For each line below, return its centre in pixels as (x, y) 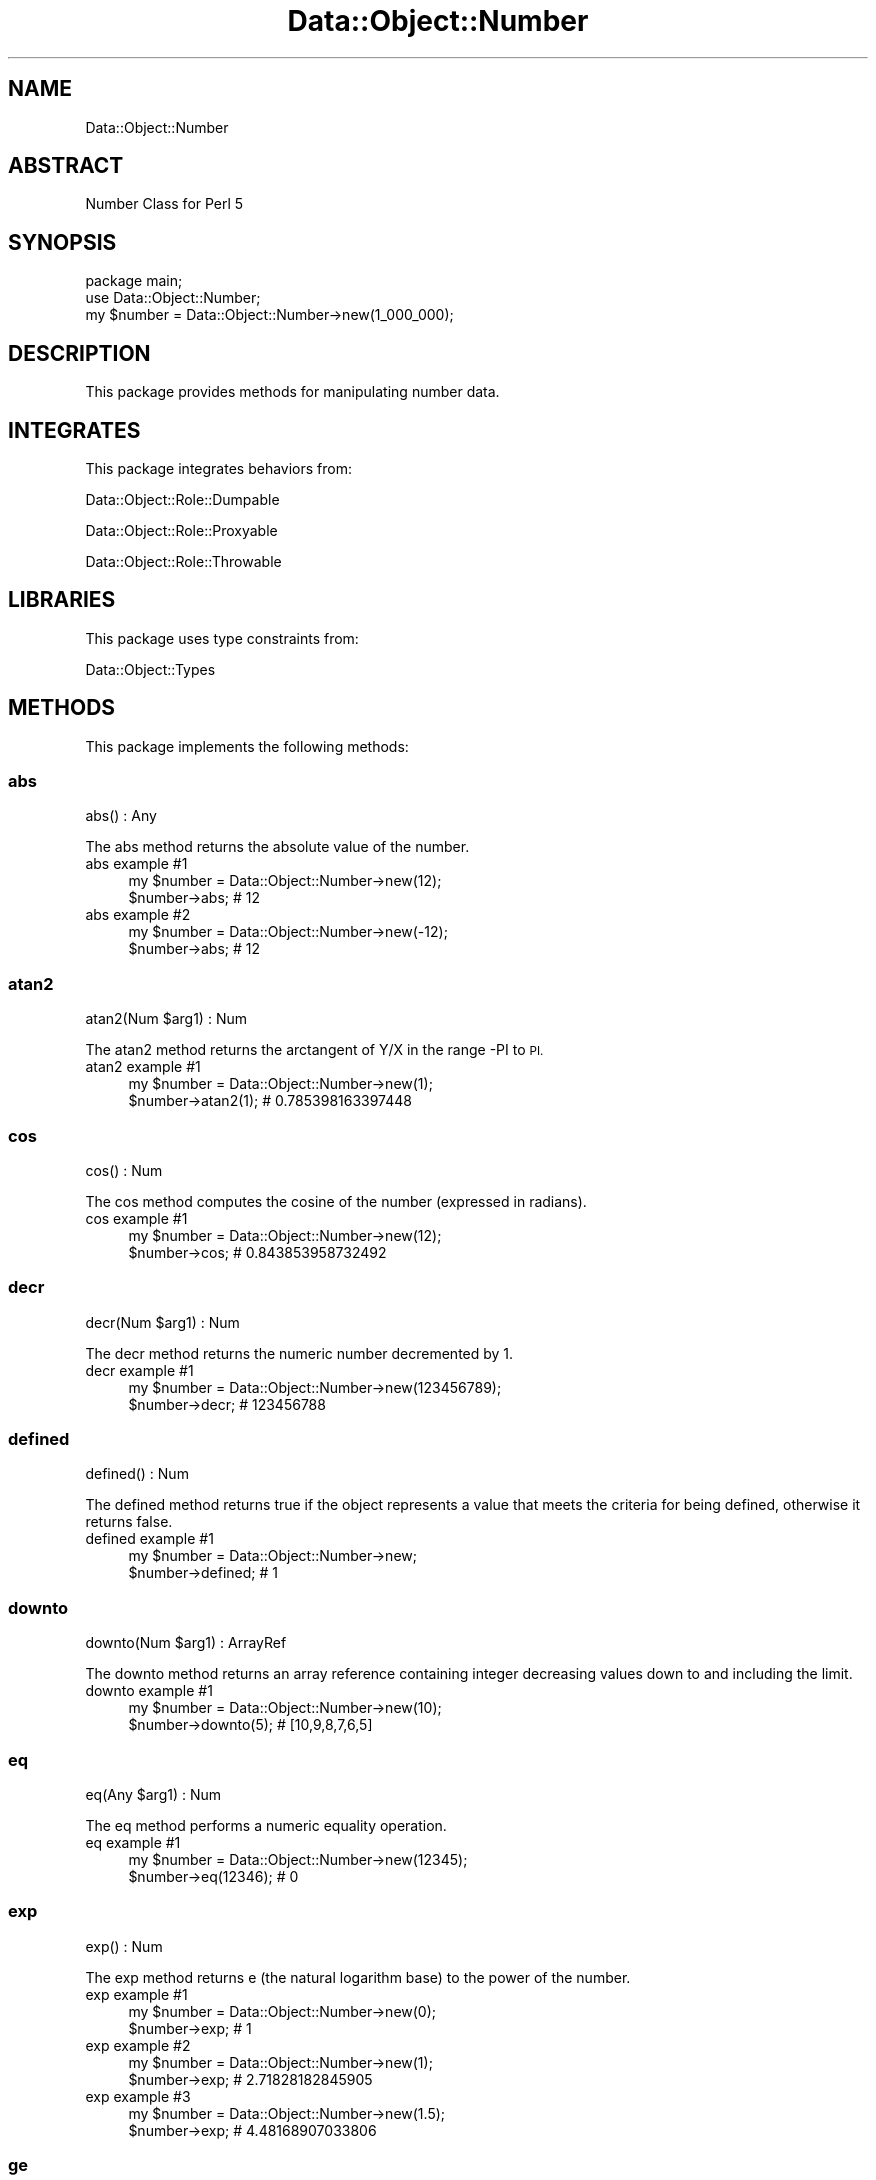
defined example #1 (149, 1539)
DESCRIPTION (79, 353)
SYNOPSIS (62, 242)
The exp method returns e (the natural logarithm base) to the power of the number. (358, 1977)
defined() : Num (137, 1474)
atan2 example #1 (143, 1067)
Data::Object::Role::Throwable (183, 561)
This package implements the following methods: (247, 746)
